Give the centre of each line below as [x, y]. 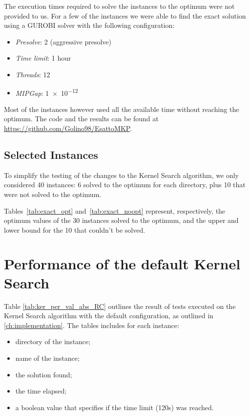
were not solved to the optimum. [53, 194]
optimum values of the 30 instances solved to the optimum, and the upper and [121, 220]
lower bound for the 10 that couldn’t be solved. [75, 230]
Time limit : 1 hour [43, 58]
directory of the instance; [53, 341]
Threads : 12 [33, 74]
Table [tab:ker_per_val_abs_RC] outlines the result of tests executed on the [120, 306]
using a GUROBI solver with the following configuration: [89, 25]
